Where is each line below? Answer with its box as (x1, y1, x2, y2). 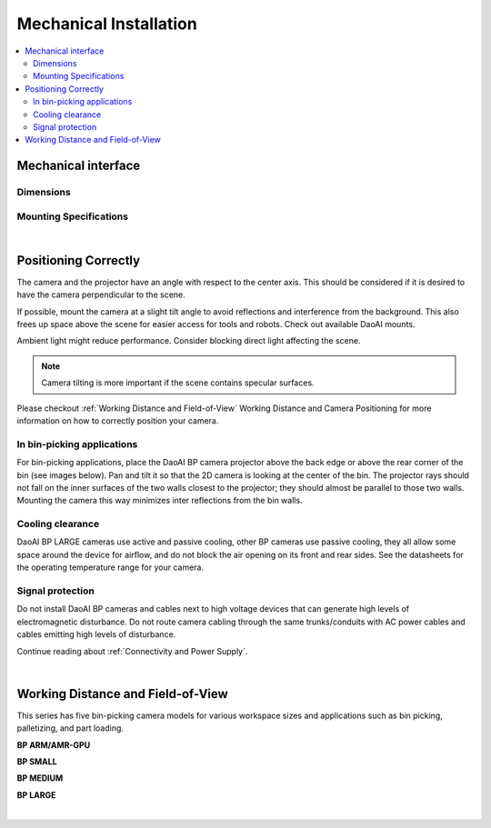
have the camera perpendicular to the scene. (16, 289, 185, 300)
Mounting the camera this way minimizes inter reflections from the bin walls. (16, 495, 304, 506)
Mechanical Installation (16, 14, 197, 34)
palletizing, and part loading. (16, 723, 125, 733)
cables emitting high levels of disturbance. (16, 629, 176, 640)
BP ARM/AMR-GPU (16, 739, 91, 750)
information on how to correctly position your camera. (16, 415, 219, 426)
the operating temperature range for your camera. (16, 562, 205, 573)
